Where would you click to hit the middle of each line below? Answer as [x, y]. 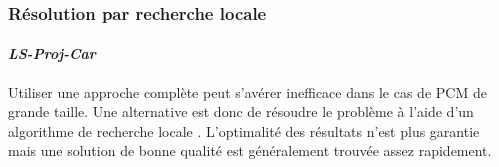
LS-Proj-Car [52, 53]
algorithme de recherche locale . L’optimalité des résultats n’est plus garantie [244, 130]
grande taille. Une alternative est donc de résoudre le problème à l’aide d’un [241, 111]
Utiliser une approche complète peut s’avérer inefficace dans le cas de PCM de [247, 91]
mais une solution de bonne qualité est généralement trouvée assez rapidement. [250, 150]
